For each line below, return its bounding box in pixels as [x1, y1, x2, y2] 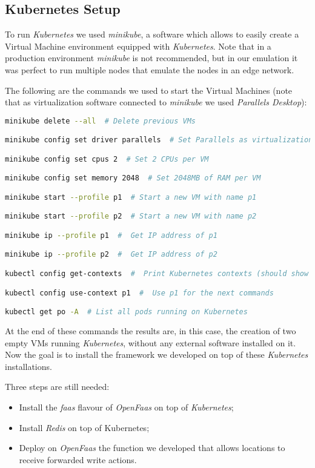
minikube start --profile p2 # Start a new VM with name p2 [5, 212, 257, 221]
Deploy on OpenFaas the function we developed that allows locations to [19, 441, 285, 454]
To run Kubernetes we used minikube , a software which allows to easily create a [5, 28, 299, 41]
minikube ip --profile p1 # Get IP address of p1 [5, 231, 217, 240]
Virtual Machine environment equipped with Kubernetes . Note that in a [5, 39, 271, 52]
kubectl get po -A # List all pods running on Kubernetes [5, 308, 248, 317]
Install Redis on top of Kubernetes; [19, 421, 150, 433]
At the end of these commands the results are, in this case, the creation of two [5, 324, 296, 337]
